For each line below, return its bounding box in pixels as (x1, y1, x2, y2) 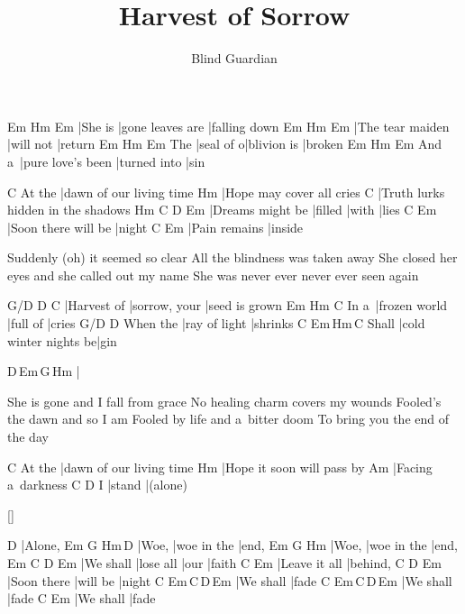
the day (7, 427, 49, 446)
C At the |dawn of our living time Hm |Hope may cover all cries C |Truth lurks (7, 182, 445, 201)
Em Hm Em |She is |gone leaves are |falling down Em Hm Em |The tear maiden (7, 116, 450, 135)
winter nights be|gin (7, 331, 117, 350)
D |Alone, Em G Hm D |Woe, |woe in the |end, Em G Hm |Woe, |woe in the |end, (7, 536, 458, 554)
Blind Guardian (191, 49, 278, 68)
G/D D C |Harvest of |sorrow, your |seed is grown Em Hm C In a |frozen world (7, 296, 448, 315)
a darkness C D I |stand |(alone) (7, 475, 187, 494)
